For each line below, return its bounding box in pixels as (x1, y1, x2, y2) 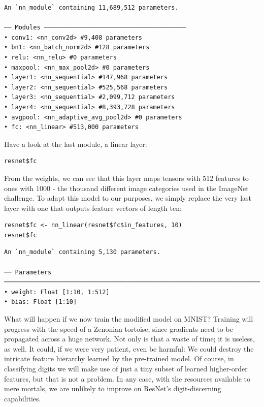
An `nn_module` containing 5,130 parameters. (4, 248, 160, 256)
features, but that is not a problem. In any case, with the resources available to (4, 373, 251, 384)
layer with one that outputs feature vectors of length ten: (4, 202, 182, 213)
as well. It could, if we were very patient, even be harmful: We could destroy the (4, 343, 254, 354)
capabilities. (4, 393, 41, 403)
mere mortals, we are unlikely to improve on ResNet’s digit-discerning (4, 383, 221, 394)
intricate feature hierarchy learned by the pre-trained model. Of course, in (4, 353, 234, 364)
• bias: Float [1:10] (4, 298, 77, 306)
